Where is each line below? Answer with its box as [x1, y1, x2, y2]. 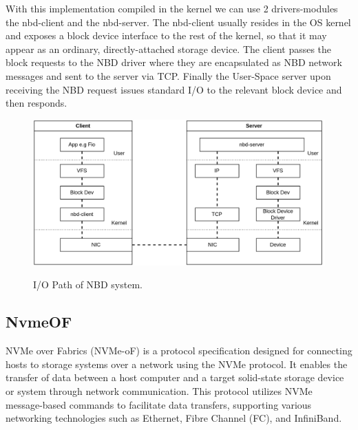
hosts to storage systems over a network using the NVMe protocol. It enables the [6, 356, 348, 371]
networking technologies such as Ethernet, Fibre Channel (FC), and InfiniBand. [6, 411, 342, 425]
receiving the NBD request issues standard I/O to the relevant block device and [6, 82, 342, 96]
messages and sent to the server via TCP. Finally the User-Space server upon [6, 68, 331, 83]
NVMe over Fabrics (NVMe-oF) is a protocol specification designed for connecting [6, 343, 352, 358]
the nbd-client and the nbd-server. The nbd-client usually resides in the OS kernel [6, 14, 351, 29]
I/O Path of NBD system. [33, 277, 143, 292]
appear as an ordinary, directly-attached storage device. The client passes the [6, 41, 332, 56]
